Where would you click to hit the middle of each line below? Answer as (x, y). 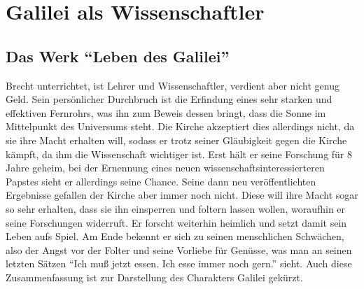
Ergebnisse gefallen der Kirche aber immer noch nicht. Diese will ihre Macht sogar (182, 195)
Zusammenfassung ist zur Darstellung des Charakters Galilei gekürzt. (154, 277)
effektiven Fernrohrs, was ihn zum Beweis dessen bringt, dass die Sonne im (166, 112)
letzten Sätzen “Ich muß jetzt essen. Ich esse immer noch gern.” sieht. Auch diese (179, 263)
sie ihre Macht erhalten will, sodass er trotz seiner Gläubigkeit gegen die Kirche (176, 140)
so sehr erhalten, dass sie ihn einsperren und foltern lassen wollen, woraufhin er (176, 208)
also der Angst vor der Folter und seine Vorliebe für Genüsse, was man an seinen (179, 249)
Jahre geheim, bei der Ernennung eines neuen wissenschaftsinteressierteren (165, 168)
